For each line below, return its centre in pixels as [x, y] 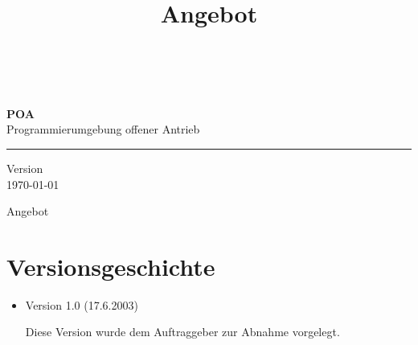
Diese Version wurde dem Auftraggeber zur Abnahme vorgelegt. [182, 332]
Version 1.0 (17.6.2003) [82, 304]
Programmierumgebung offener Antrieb [103, 129]
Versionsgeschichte [111, 266]
